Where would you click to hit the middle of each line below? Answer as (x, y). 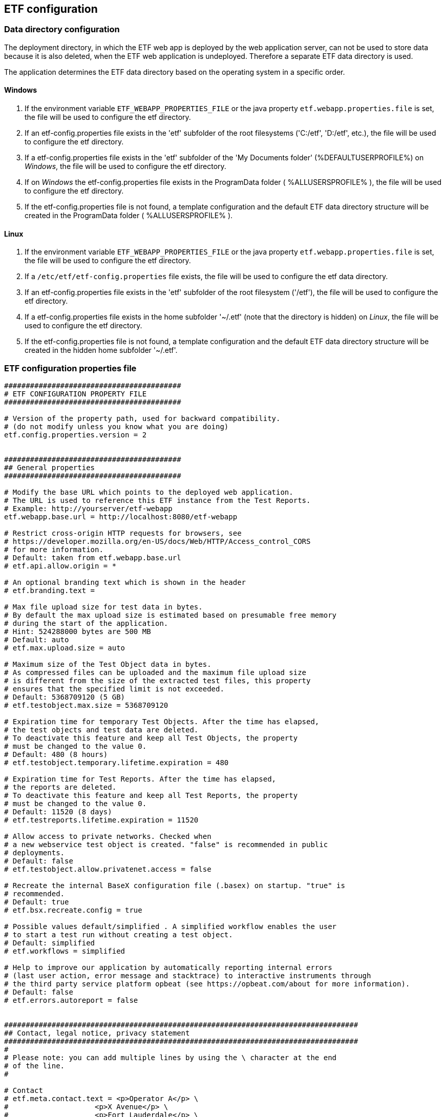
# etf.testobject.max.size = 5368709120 (86, 705)
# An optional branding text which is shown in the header (125, 582)
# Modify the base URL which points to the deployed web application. (149, 492)
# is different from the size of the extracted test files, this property (157, 680)
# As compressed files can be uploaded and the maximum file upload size (155, 672)
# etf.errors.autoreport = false (71, 1000)
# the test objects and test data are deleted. (101, 730)
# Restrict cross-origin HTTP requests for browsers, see (123, 533)
